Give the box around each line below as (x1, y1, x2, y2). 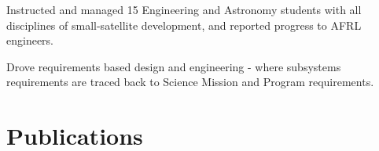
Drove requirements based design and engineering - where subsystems (6, 58, 341, 74)
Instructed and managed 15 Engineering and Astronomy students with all (6, 2, 362, 17)
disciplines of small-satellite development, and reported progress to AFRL (6, 16, 362, 33)
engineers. (6, 32, 54, 49)
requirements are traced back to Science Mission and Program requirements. (6, 74, 374, 90)
